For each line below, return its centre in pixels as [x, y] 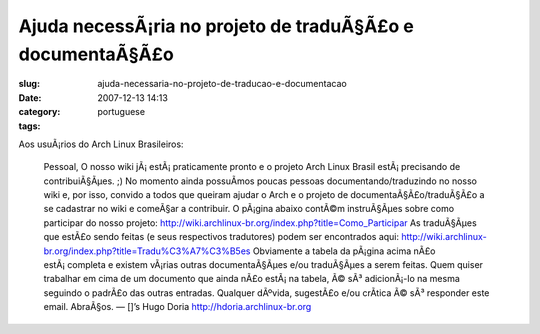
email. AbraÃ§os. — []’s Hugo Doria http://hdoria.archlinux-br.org [177, 307]
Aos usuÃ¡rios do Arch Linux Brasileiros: [101, 144]
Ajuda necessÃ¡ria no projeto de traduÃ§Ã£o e [216, 26]
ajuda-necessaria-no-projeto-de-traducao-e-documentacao [222, 84]
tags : [29, 126]
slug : [29, 84]
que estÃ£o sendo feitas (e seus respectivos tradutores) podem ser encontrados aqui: [221, 237]
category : [39, 112]
